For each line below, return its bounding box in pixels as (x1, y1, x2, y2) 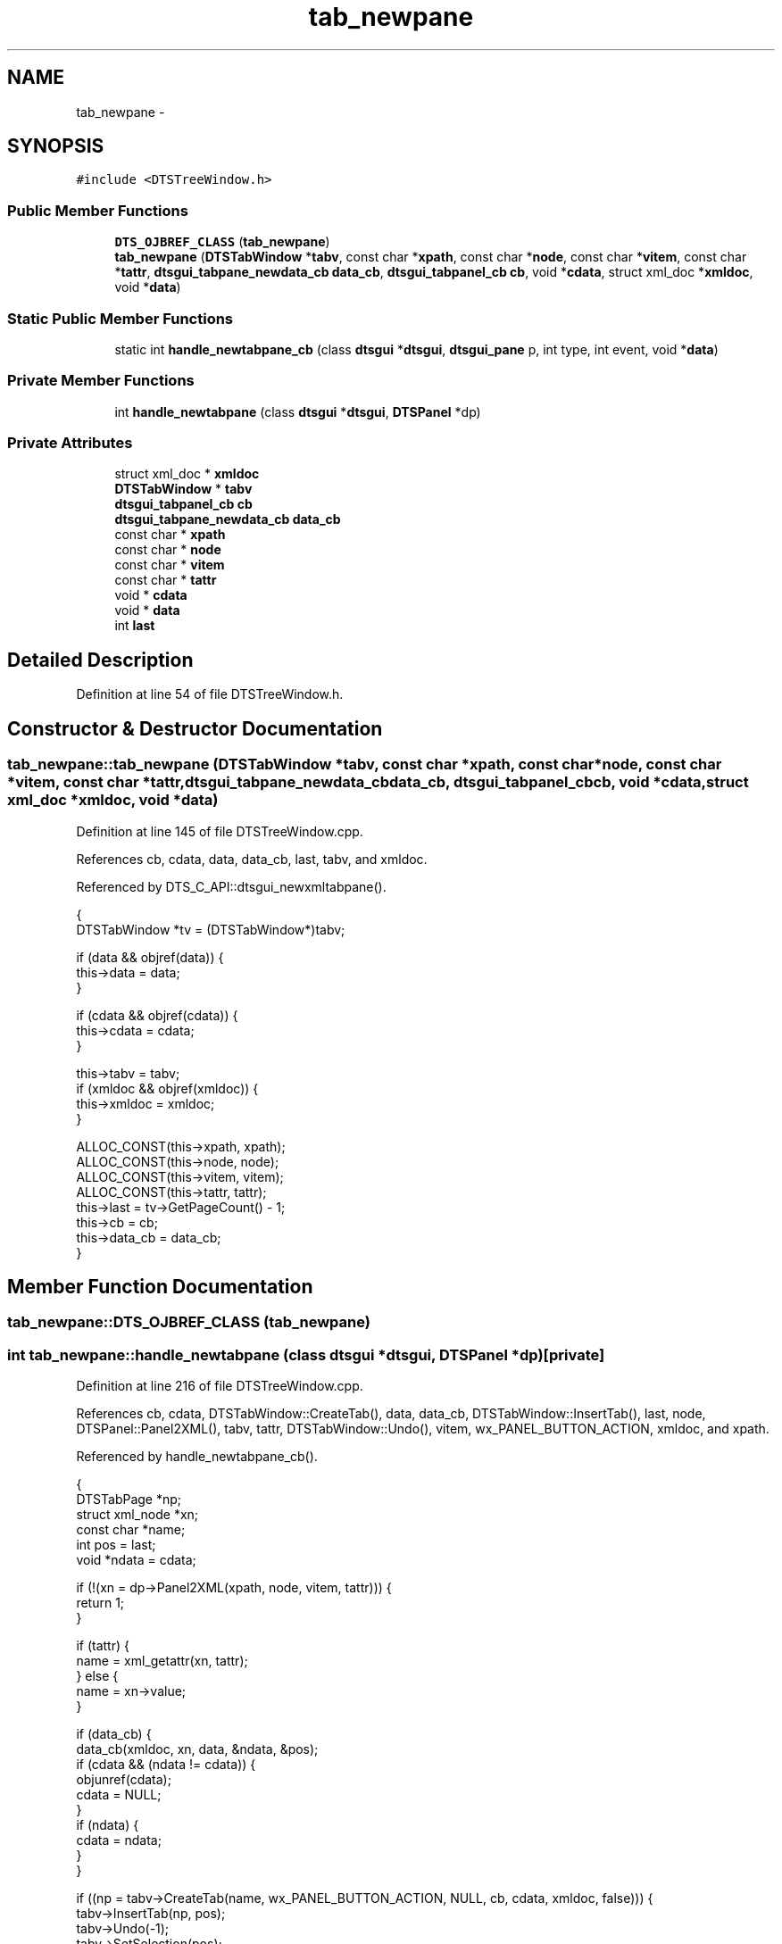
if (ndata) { (76, 1817, 139, 1833)
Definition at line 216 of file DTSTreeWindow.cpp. (76, 1378, 363, 1394)
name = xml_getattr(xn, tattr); (76, 1653, 248, 1669)
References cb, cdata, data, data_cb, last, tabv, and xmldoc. (76, 851, 428, 867)
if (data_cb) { (76, 1726, 152, 1742)
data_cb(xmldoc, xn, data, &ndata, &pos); (76, 1741, 319, 1757)
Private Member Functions (7, 371, 195, 390)
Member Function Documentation (7, 1275, 313, 1298)
